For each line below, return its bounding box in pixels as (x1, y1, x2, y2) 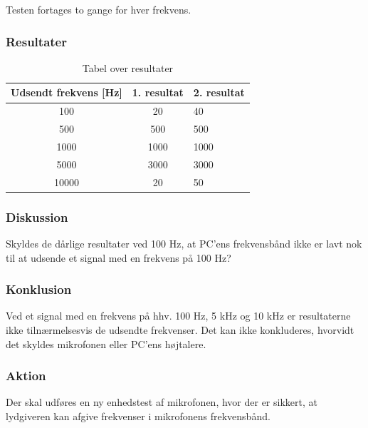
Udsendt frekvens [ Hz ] (11, 85, 122, 100)
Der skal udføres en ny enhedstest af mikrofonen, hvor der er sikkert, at (6, 394, 317, 409)
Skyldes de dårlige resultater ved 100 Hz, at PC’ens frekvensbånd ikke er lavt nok (6, 235, 362, 250)
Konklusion (6, 280, 72, 298)
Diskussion (6, 208, 68, 225)
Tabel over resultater (82, 60, 174, 75)
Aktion (6, 367, 46, 384)
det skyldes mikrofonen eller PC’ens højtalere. (6, 336, 206, 351)
